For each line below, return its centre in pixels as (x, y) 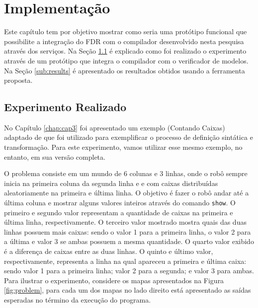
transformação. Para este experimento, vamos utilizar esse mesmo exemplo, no (123, 147)
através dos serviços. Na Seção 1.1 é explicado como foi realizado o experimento (125, 51)
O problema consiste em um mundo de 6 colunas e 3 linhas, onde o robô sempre (126, 173)
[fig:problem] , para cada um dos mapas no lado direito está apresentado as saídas (128, 290)
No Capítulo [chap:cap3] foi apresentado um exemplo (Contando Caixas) (115, 127)
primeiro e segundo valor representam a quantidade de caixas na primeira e (119, 212)
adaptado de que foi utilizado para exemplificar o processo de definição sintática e (129, 137)
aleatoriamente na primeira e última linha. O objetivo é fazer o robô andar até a (127, 193)
